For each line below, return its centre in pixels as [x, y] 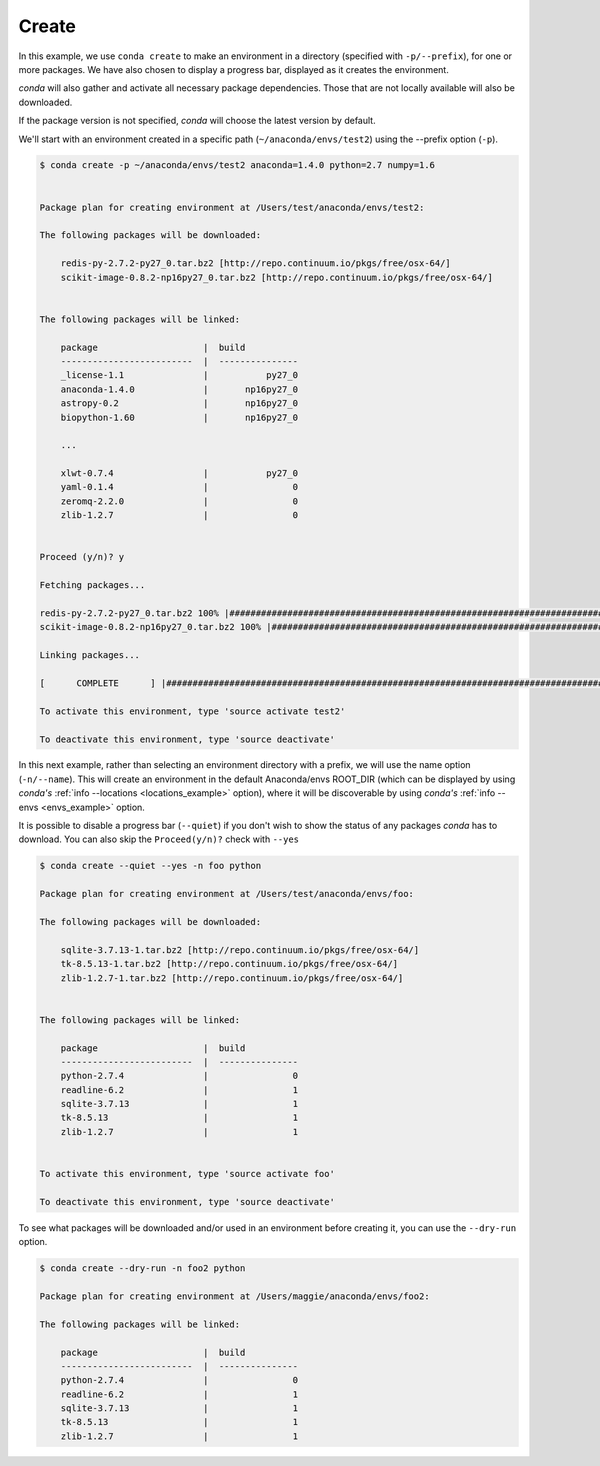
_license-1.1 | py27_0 [179, 375]
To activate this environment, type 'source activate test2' [192, 711]
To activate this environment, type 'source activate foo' [187, 1174]
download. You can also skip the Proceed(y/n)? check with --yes [159, 839]
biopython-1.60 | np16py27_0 [179, 417]
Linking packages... [89, 655]
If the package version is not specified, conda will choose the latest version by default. [197, 121]
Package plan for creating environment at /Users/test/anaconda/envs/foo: [227, 894]
